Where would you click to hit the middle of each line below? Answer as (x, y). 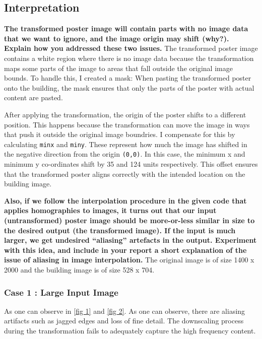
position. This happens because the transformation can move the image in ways (127, 124)
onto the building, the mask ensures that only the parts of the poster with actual (129, 87)
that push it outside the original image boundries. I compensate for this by (120, 134)
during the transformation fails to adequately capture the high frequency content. (130, 330)
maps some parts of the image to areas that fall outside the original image (118, 68)
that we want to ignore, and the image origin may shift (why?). (117, 38)
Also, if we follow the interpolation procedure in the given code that (125, 200)
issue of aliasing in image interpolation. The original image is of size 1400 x (129, 260)
